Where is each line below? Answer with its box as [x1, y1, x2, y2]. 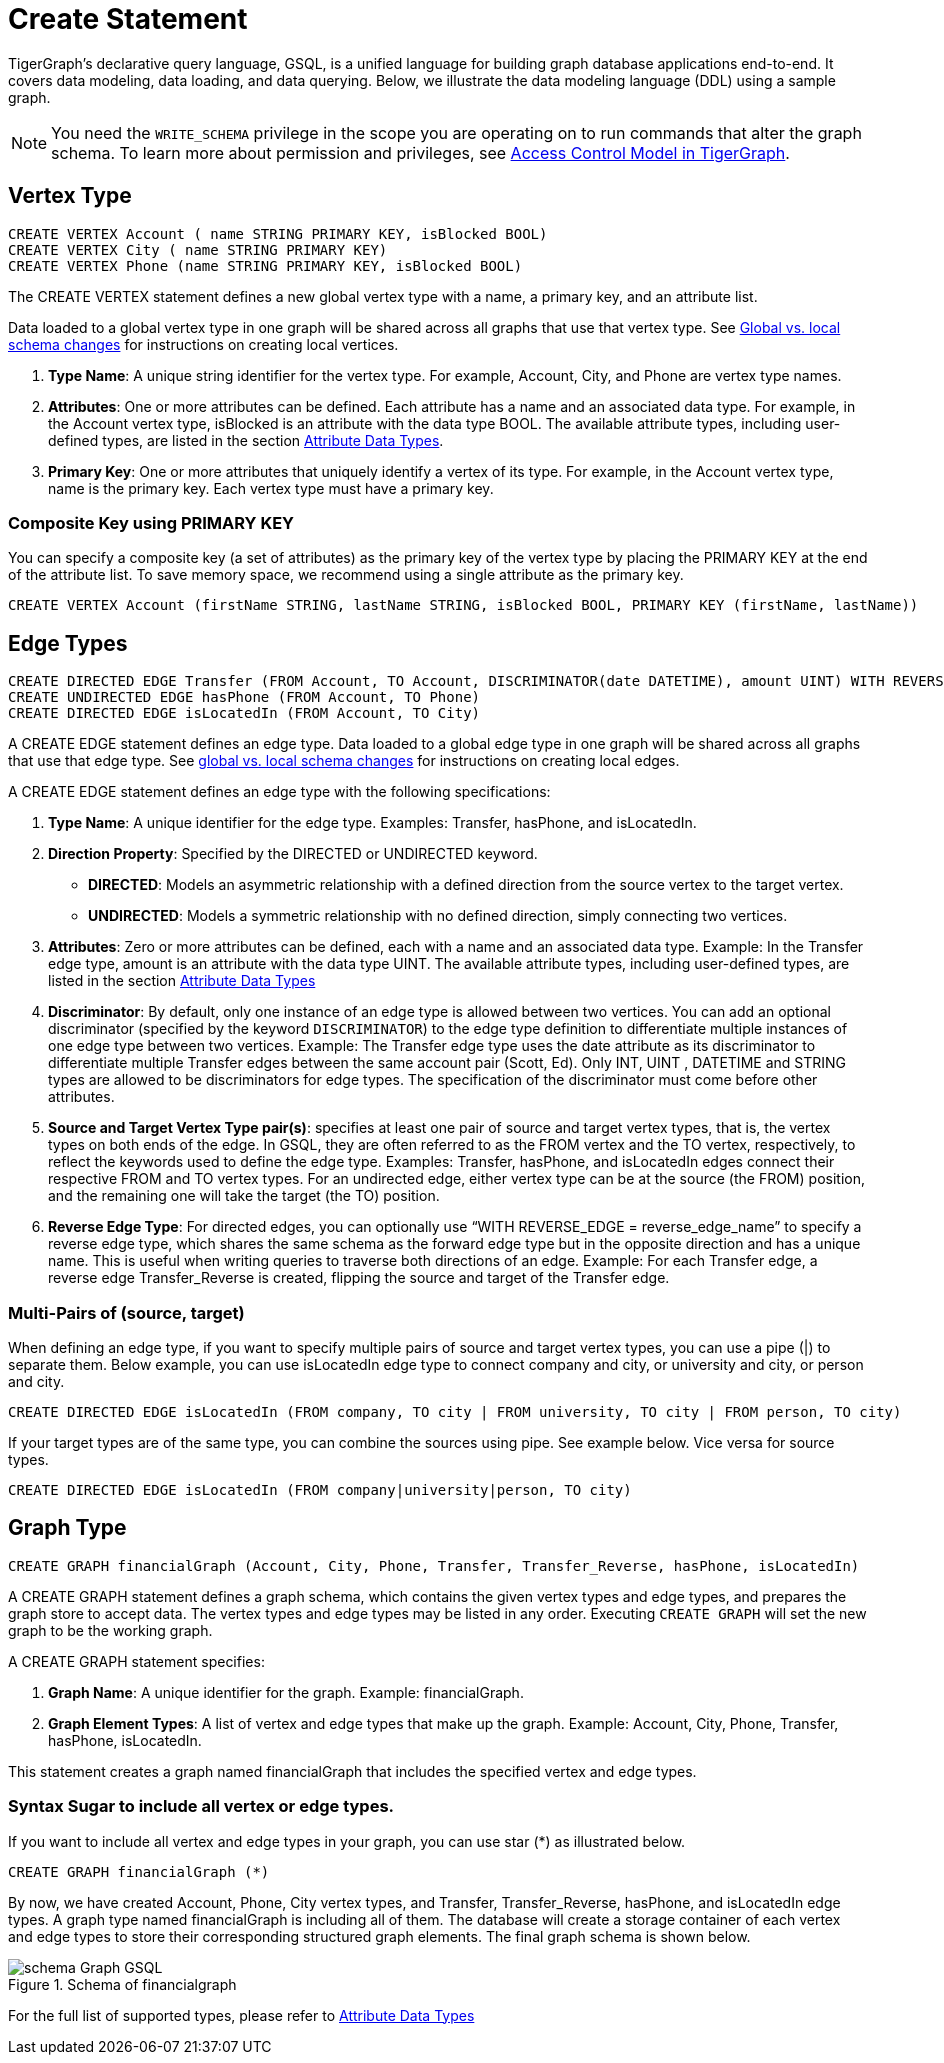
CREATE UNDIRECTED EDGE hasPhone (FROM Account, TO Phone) [8, 689, 481, 706]
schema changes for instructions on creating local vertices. [8, 335, 399, 353]
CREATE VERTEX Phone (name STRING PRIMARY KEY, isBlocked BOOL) [8, 257, 523, 274]
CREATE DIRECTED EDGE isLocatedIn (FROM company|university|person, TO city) [8, 1481, 632, 1498]
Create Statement [8, 2, 248, 36]
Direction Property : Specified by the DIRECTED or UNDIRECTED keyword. [48, 845, 538, 863]
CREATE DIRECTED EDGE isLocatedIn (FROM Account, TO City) [8, 705, 481, 722]
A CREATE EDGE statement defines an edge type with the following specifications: [8, 783, 551, 801]
